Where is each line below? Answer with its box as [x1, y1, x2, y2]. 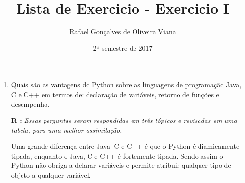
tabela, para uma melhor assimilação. [11, 124, 122, 135]
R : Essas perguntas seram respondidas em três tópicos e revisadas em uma [11, 115, 237, 125]
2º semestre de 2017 [93, 42, 153, 53]
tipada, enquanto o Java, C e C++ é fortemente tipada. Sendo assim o [11, 150, 223, 161]
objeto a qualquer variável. [11, 170, 91, 180]
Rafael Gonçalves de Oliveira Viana [69, 26, 176, 37]
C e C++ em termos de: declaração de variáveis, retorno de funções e [11, 89, 219, 99]
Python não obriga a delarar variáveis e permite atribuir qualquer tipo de [11, 160, 231, 170]
